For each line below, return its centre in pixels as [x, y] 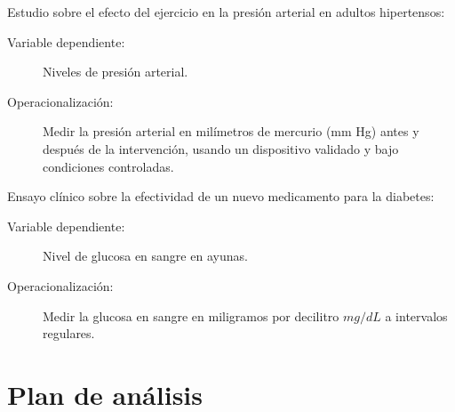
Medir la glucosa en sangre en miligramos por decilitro [191, 315]
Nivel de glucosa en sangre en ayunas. [145, 256]
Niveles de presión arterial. [116, 72]
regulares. [69, 333]
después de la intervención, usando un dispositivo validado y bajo [221, 148]
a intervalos [416, 315]
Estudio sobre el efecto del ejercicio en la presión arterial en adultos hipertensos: [226, 12]
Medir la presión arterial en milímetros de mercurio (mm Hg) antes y [231, 131]
